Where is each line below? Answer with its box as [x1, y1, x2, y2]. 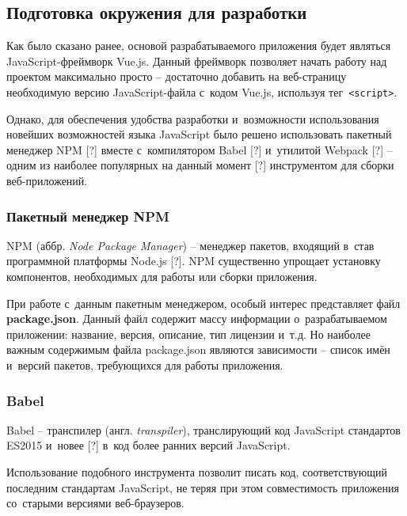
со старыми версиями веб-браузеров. [6, 495, 184, 511]
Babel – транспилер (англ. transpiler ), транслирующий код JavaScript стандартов [6, 421, 401, 438]
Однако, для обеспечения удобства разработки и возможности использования [6, 110, 379, 127]
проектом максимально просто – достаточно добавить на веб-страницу [6, 68, 347, 85]
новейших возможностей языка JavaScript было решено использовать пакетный [6, 126, 392, 142]
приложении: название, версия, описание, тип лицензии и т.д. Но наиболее [6, 325, 371, 342]
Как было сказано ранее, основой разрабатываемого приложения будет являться [6, 37, 391, 54]
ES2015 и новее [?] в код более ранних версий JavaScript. [6, 437, 291, 453]
